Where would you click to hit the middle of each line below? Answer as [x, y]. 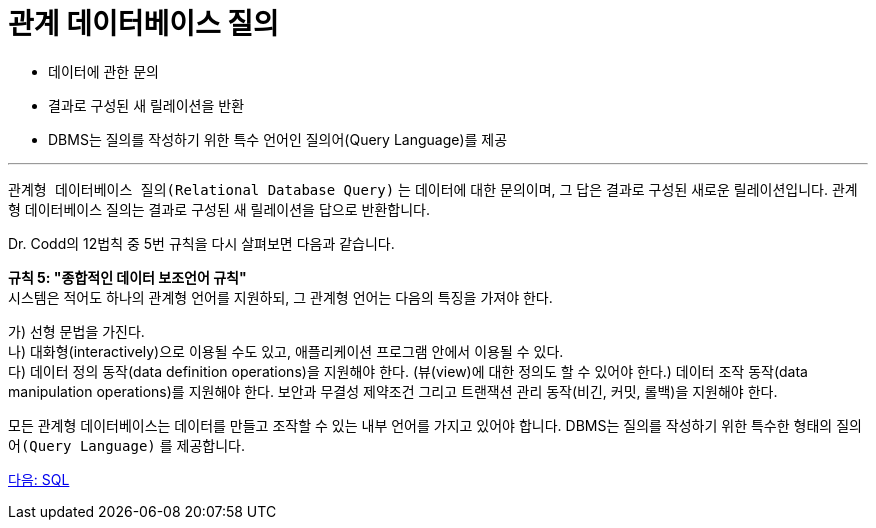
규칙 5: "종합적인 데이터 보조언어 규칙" [127, 277]
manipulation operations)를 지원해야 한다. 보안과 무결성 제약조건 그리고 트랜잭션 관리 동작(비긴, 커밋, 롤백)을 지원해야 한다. [393, 391]
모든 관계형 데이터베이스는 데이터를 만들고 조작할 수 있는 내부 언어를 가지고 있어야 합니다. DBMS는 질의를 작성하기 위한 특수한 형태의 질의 [435, 425]
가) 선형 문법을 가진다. [76, 331]
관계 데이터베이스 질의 [143, 24]
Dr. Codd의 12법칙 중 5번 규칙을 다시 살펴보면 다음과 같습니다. [201, 243]
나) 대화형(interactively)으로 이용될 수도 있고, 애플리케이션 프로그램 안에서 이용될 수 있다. [286, 351]
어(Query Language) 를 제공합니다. [126, 445]
